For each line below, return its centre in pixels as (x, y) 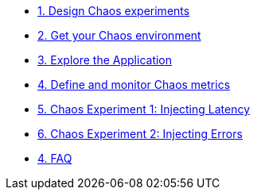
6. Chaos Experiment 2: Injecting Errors (140, 134)
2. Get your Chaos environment (119, 35)
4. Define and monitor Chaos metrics (134, 85)
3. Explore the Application (105, 60)
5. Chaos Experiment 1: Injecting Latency (144, 109)
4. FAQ (55, 158)
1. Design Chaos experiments (114, 11)
